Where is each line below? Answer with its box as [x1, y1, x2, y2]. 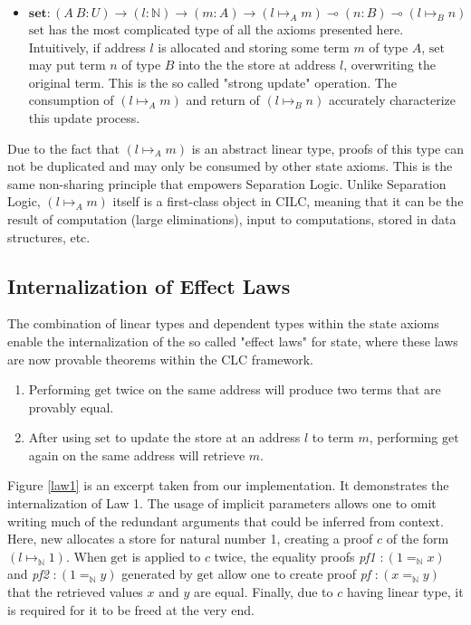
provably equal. [28, 397, 114, 416]
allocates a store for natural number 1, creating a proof [66, 529, 373, 548]
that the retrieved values [7, 582, 143, 601]
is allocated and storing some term [158, 37, 350, 56]
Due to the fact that [7, 138, 120, 157]
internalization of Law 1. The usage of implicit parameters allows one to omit [7, 494, 437, 513]
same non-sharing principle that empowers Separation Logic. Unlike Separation [7, 174, 447, 193]
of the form [386, 529, 449, 548]
